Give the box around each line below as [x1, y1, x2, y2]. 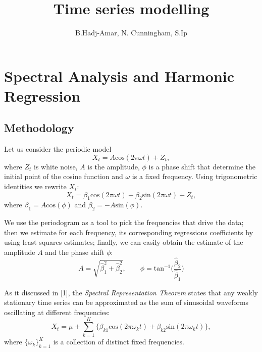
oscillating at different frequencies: [4, 306, 110, 317]
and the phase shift [45, 247, 104, 257]
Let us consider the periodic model [4, 144, 112, 154]
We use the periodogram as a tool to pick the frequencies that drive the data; [4, 217, 244, 228]
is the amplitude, [87, 161, 140, 171]
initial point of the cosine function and [4, 171, 123, 182]
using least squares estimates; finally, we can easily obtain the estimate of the [4, 237, 243, 247]
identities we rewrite [4, 181, 67, 192]
